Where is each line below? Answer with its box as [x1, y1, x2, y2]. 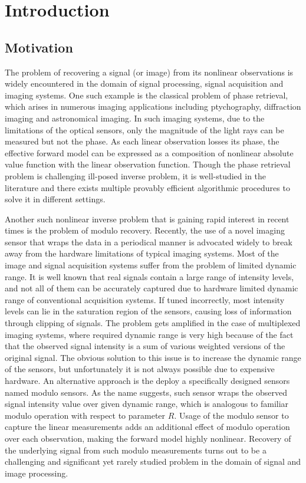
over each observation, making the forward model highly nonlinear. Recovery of [5, 432, 291, 444]
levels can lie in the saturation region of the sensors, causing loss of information [5, 305, 292, 317]
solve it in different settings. [5, 193, 106, 205]
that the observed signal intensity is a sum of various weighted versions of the [5, 340, 285, 352]
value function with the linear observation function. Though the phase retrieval [5, 158, 291, 170]
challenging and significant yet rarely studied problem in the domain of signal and [5, 455, 301, 468]
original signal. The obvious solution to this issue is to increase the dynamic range [5, 351, 301, 363]
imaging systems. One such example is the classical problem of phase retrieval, [5, 88, 288, 101]
